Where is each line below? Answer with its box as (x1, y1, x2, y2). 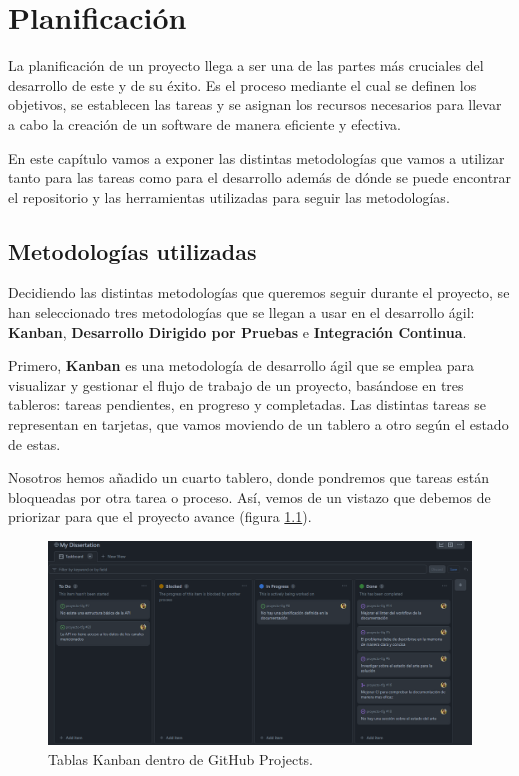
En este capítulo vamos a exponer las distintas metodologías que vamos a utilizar (8, 147, 505, 168)
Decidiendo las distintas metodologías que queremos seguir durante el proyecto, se (8, 282, 510, 303)
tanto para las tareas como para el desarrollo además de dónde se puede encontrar (8, 167, 512, 188)
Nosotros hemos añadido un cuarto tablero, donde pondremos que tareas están (8, 467, 489, 488)
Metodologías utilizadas (8, 235, 257, 266)
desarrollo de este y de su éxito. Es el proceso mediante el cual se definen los (8, 74, 477, 95)
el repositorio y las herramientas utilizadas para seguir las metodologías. (8, 186, 450, 207)
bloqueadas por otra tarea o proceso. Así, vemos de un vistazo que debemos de (8, 486, 491, 507)
